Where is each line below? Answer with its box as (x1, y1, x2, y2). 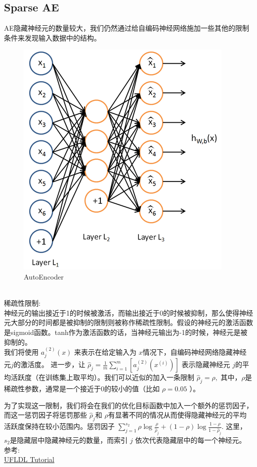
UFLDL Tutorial (4, 454, 54, 465)
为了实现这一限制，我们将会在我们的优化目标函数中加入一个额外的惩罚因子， (4, 400, 253, 410)
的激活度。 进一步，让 (13, 359, 86, 370)
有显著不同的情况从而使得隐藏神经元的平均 (108, 410, 247, 420)
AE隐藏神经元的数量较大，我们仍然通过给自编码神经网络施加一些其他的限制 (4, 23, 250, 33)
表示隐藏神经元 (181, 359, 230, 370)
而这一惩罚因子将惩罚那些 (4, 410, 87, 420)
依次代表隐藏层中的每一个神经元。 (135, 434, 246, 445)
